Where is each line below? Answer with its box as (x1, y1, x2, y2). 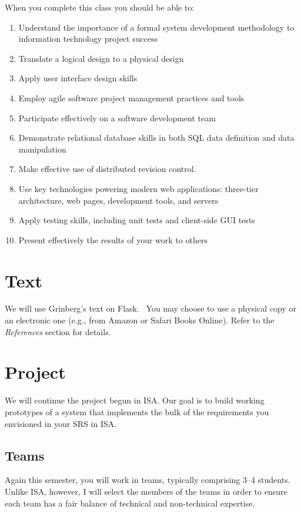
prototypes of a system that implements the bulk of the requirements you (5, 405, 269, 418)
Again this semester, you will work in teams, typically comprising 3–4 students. (5, 474, 290, 486)
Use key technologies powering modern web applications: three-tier (18, 182, 259, 194)
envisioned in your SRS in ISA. (5, 417, 117, 429)
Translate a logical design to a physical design (18, 52, 184, 64)
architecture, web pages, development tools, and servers (18, 194, 219, 206)
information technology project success (18, 32, 158, 45)
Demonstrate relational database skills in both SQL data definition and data (18, 131, 295, 144)
